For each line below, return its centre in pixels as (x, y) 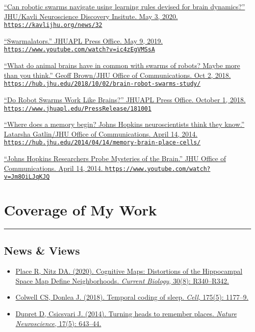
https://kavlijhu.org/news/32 (53, 25)
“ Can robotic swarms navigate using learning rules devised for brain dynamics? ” (125, 6)
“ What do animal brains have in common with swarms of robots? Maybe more (122, 65)
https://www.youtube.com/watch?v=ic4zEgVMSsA (79, 50)
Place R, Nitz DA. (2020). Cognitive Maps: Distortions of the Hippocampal (129, 271)
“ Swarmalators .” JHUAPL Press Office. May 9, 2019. (83, 40)
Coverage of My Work (80, 210)
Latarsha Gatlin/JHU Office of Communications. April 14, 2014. (101, 133)
